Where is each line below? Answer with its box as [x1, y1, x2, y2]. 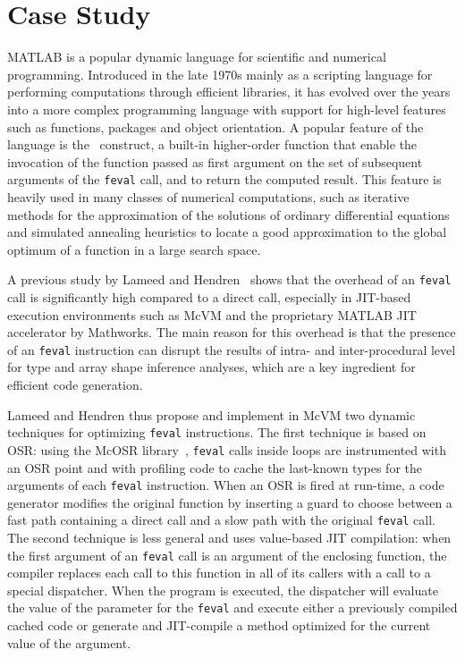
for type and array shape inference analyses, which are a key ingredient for [7, 358, 416, 376]
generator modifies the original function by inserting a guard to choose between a [7, 493, 452, 511]
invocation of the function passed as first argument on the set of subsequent [7, 152, 423, 171]
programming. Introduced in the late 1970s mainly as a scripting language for [7, 64, 433, 83]
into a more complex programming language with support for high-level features [7, 99, 446, 118]
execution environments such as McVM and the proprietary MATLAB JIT [7, 305, 417, 324]
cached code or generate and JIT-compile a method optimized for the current [7, 616, 431, 635]
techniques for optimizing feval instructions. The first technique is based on [7, 423, 427, 442]
